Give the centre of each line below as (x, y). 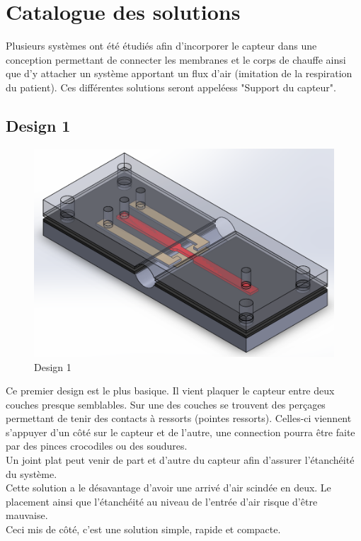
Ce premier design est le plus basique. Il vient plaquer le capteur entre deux (170, 391)
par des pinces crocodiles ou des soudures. (97, 446)
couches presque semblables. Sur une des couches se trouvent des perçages (166, 404)
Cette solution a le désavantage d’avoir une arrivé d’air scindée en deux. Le (168, 488)
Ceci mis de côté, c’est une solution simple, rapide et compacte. (143, 529)
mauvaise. (27, 515)
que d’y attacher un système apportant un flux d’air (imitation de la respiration (179, 73)
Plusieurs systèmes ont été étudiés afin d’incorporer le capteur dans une (161, 46)
